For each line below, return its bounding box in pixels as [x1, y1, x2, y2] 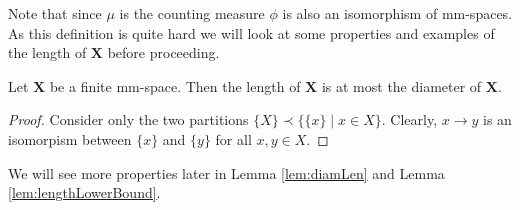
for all [215, 128, 252, 149]
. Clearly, [381, 109, 438, 130]
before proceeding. [107, 42, 220, 63]
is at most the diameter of [321, 75, 482, 96]
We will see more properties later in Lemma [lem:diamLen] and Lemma [8, 162, 445, 183]
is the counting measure [119, 3, 265, 23]
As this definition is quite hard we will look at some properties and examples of [8, 22, 495, 43]
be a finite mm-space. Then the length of [49, 75, 301, 96]
